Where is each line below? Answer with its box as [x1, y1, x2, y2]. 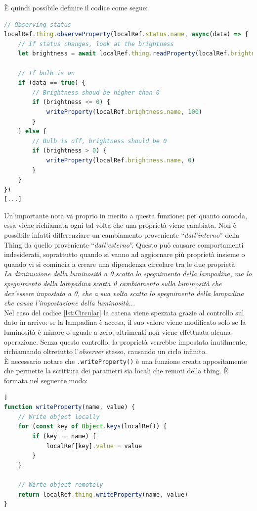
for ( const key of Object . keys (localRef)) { [18, 423, 167, 430]
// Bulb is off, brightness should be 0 [32, 137, 167, 145]
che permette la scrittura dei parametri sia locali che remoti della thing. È [4, 365, 229, 376]
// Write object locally [18, 413, 100, 420]
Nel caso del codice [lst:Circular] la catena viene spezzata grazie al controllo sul [4, 307, 244, 317]
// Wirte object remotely [18, 481, 103, 488]
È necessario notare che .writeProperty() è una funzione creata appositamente [4, 356, 247, 366]
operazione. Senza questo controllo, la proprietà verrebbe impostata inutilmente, [4, 336, 247, 347]
